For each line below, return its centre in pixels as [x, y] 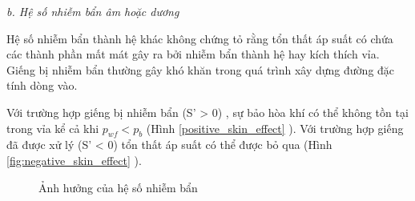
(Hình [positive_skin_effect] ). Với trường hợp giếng [275, 128]
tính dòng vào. [42, 85]
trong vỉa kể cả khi [53, 128]
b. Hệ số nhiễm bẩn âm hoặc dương [93, 11]
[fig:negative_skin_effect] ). [74, 160]
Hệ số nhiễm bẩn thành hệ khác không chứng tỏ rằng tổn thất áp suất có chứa [200, 38]
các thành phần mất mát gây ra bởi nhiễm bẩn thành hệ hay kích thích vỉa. [193, 54]
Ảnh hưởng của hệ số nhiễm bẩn [118, 187]
